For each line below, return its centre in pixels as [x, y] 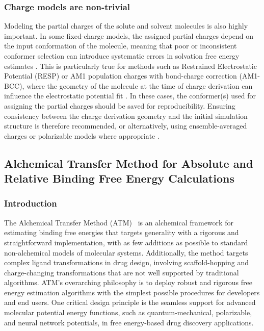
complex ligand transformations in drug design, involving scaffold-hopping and [127, 262]
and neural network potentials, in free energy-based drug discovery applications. [129, 322]
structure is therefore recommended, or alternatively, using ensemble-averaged [126, 126]
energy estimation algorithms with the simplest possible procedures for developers [132, 292]
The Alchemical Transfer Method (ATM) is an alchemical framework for [119, 222]
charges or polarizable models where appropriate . [82, 135]
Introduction [31, 203]
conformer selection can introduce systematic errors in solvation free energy [122, 56]
